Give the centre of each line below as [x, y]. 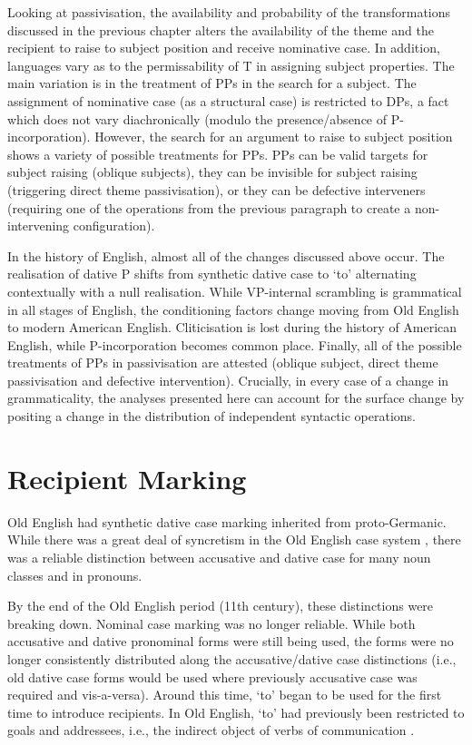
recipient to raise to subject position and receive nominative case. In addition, [224, 48]
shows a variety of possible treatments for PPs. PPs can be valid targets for [218, 154]
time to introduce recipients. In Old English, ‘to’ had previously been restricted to [236, 712]
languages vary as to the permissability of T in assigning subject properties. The [231, 65]
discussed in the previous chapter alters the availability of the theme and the [221, 29]
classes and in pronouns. [75, 575]
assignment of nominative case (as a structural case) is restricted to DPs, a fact [228, 100]
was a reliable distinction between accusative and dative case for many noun [219, 557]
